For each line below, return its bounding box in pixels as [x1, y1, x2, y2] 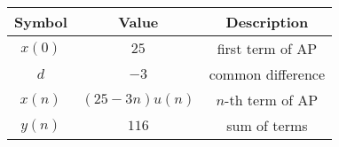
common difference [209, 64, 325, 84]
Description [225, 12, 309, 32]
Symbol [14, 12, 67, 32]
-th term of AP [225, 89, 319, 110]
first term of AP [217, 38, 318, 58]
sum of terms [226, 115, 308, 135]
